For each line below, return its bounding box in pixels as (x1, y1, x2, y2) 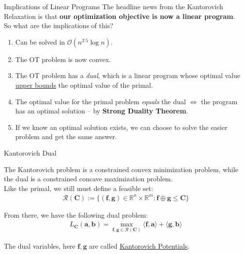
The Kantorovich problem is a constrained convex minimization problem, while (4, 164, 239, 174)
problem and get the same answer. (15, 131, 117, 142)
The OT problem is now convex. (15, 54, 111, 64)
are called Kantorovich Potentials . (89, 240, 190, 251)
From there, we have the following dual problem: (4, 209, 148, 220)
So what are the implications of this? (4, 20, 113, 31)
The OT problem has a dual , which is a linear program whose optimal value (15, 70, 241, 80)
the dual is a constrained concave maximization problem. (4, 174, 173, 184)
